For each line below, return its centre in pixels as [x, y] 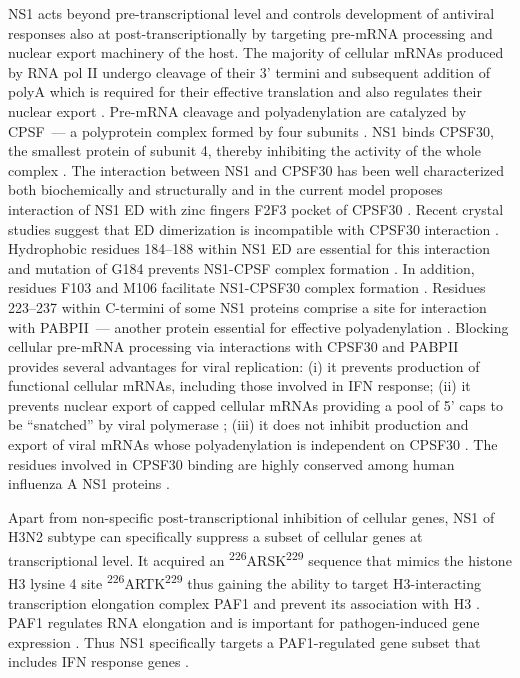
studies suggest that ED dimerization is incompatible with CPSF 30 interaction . [253, 228]
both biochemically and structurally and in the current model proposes [225, 189]
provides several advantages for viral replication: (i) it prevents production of [244, 365]
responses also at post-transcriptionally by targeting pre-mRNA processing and [250, 32]
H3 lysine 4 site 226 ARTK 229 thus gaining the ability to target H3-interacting [245, 581]
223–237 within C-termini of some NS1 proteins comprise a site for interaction [247, 306]
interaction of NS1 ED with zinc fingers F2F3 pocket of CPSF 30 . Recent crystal [256, 208]
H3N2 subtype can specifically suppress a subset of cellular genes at [215, 536]
